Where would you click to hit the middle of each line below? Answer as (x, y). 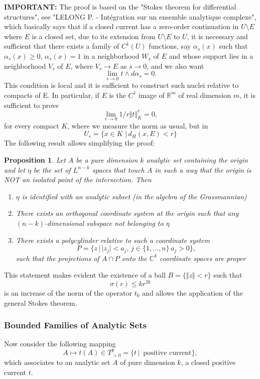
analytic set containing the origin (197, 160)
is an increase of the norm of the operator (68, 292)
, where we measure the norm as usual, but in (138, 125)
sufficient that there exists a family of (62, 46)
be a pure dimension (107, 160)
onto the (134, 258)
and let (15, 169)
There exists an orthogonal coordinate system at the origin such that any (127, 213)
